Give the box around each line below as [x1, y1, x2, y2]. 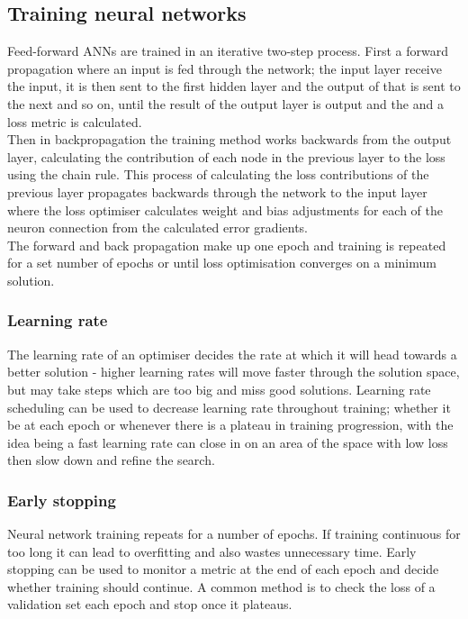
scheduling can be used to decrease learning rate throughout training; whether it [7, 397, 451, 416]
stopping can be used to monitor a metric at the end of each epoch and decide [7, 560, 439, 578]
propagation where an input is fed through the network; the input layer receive [7, 59, 442, 77]
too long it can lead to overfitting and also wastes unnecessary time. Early [7, 542, 417, 560]
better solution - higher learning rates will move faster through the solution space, [7, 362, 460, 381]
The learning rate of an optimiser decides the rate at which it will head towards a [7, 344, 457, 363]
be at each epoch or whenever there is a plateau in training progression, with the [7, 415, 454, 434]
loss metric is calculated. [7, 112, 142, 131]
